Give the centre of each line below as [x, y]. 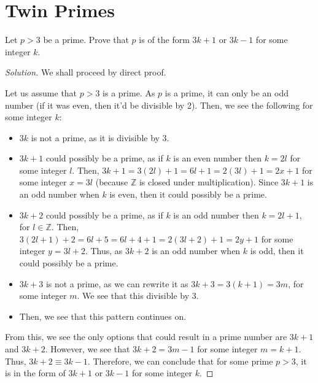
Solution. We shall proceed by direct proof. [86, 72]
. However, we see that [87, 349]
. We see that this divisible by [133, 296]
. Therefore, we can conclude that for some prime [180, 361]
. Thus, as [104, 251]
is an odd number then [216, 215]
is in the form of [35, 373]
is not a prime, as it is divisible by [95, 137]
